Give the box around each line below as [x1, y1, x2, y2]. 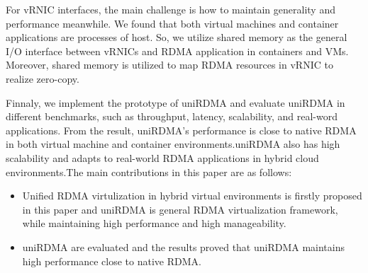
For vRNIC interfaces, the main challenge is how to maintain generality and [6, 2, 335, 16]
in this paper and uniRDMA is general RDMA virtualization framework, [22, 202, 338, 216]
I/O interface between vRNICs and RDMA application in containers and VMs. [6, 43, 349, 58]
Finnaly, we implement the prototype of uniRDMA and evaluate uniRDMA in [6, 95, 345, 110]
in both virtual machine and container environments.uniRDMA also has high [6, 136, 340, 151]
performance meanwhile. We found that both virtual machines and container [6, 16, 339, 30]
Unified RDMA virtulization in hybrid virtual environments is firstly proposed [22, 188, 362, 203]
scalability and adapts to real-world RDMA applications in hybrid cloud [6, 150, 319, 165]
